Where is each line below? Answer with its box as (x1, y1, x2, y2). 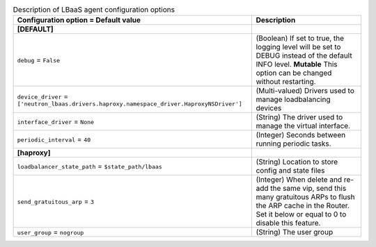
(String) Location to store (256, 157, 338, 167)
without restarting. (256, 77, 316, 87)
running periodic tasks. (256, 139, 331, 148)
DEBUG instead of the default (256, 51, 352, 60)
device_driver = (17, 91, 69, 101)
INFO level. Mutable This (256, 60, 338, 69)
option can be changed (256, 68, 332, 78)
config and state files (256, 166, 325, 176)
